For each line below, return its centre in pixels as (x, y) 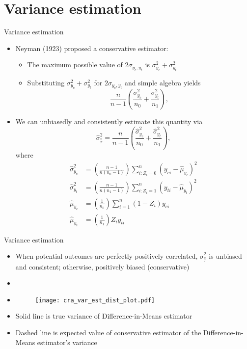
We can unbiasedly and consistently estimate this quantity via (109, 121)
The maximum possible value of (75, 65)
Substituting (46, 82)
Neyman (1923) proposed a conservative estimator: (92, 48)
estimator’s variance (67, 342)
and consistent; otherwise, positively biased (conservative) (102, 266)
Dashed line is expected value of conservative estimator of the (108, 332)
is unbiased (225, 256)
